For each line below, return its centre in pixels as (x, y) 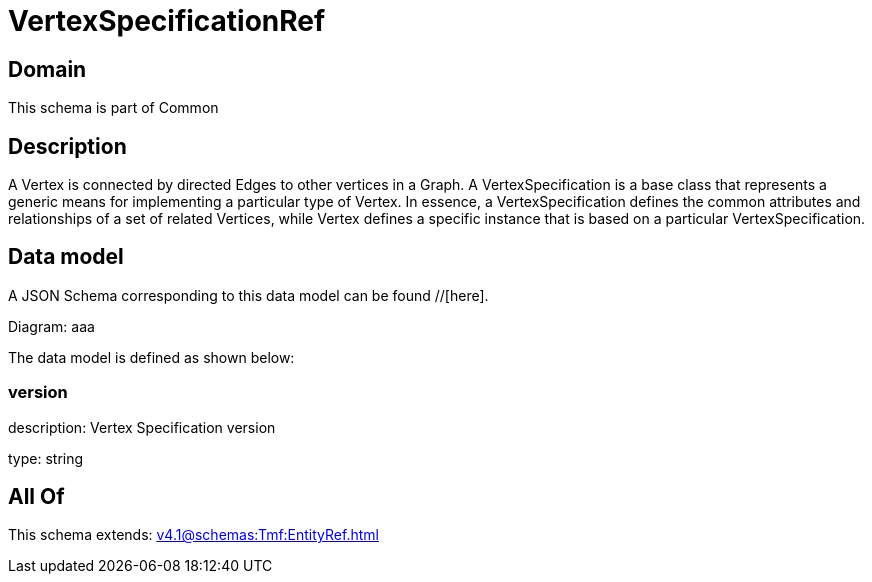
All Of (36, 497)
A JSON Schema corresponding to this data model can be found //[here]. (248, 295)
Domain (47, 69)
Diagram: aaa (51, 326)
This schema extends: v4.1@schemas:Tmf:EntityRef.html (193, 535)
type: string (46, 458)
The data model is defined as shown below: (151, 357)
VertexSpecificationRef (167, 21)
